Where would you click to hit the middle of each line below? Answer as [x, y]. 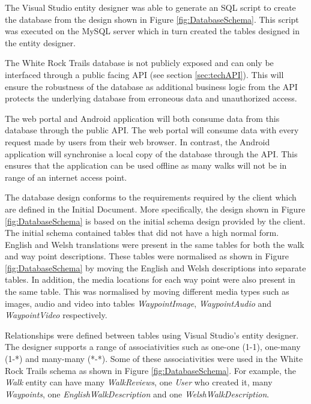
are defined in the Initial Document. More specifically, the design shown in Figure [155, 209]
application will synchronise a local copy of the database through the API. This [151, 153]
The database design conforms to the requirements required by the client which [151, 197]
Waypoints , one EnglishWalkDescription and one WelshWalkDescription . [137, 393]
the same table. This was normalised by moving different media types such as [147, 291]
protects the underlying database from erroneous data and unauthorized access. [151, 98]
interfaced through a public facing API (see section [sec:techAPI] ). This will [144, 74]
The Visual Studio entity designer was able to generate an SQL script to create [150, 7]
